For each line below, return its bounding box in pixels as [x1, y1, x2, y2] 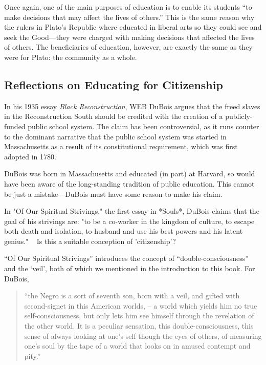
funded [4, 120, 26, 131]
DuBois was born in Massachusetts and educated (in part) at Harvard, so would [4, 168, 255, 179]
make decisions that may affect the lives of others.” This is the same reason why [4, 11, 255, 22]
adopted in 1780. [4, 151, 56, 161]
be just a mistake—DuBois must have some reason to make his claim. [4, 188, 223, 199]
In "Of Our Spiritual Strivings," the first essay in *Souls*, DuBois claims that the [4, 206, 259, 216]
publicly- [225, 111, 253, 121]
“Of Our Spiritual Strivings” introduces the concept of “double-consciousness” [4, 253, 249, 263]
